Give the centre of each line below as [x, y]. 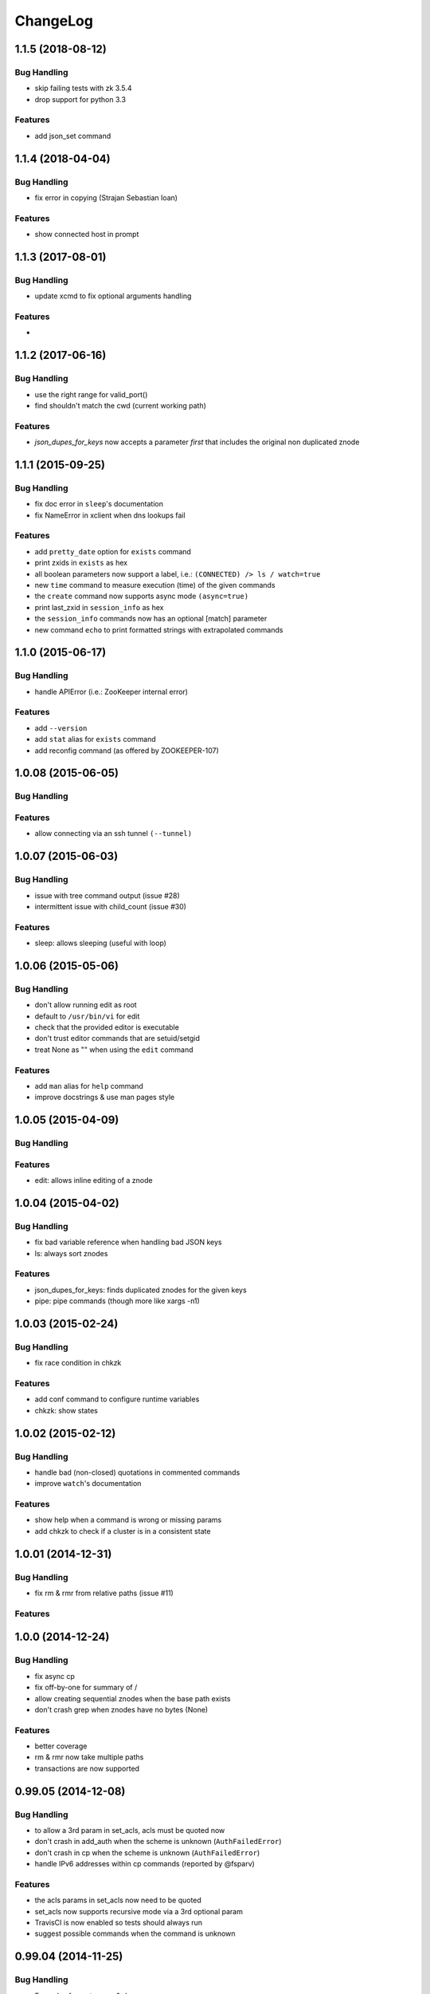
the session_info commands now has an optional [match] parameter [151, 619]
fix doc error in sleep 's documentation [99, 504]
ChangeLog [54, 21]
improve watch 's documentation [88, 1484]
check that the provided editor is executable [107, 1027]
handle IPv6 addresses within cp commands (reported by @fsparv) [145, 1864]
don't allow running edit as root [86, 1005]
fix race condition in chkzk [78, 1363]
